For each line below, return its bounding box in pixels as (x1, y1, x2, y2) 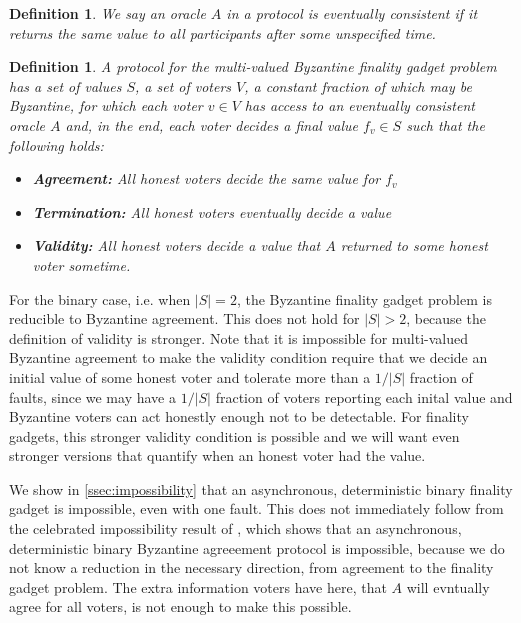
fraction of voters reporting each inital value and (215, 386, 513, 407)
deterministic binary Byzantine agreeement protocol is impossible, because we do (9, 537, 505, 558)
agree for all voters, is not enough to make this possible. (9, 596, 352, 617)
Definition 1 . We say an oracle (9, 3, 206, 23)
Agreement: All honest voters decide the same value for (32, 168, 381, 189)
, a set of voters (134, 75, 232, 96)
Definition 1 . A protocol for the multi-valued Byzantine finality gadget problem (9, 56, 497, 77)
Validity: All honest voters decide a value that (32, 235, 321, 256)
